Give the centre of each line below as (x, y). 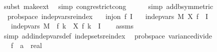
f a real (26, 45)
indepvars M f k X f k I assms (72, 26)
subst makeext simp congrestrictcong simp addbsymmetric (108, 6)
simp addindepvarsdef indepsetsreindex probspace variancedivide (108, 35)
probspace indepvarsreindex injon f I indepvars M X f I (108, 16)
